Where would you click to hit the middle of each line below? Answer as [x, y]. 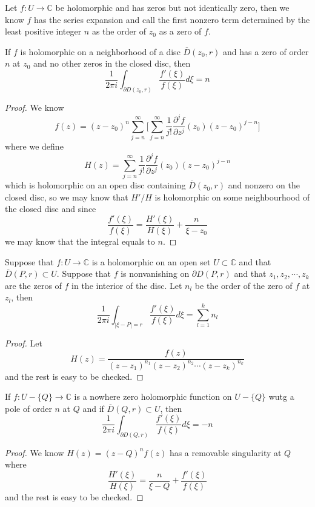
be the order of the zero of [244, 285]
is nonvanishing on [155, 273]
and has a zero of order [266, 51]
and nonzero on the [264, 185]
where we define [34, 146]
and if [93, 408]
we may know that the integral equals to [80, 241]
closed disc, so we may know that [67, 197]
